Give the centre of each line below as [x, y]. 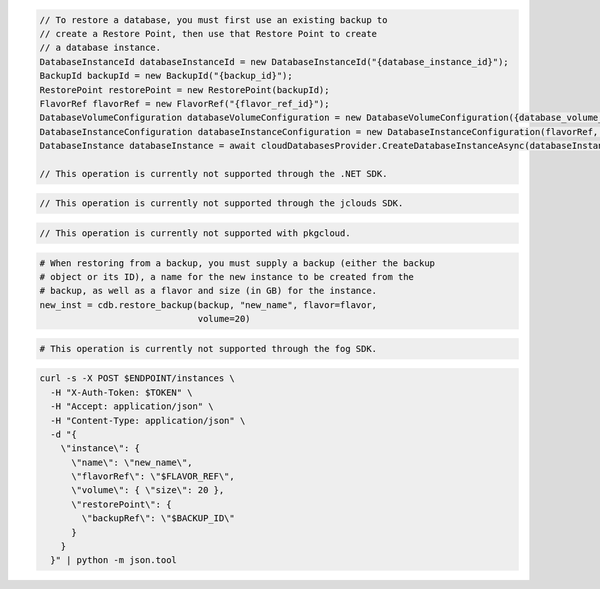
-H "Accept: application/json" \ [132, 406]
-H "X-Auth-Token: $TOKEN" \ [122, 392]
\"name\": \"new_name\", [132, 462]
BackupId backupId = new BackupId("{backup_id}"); [166, 76]
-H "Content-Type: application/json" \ [148, 420]
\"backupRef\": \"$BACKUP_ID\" [158, 518]
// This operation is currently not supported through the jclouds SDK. [221, 203]
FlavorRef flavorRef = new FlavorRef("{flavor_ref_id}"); [184, 103]
